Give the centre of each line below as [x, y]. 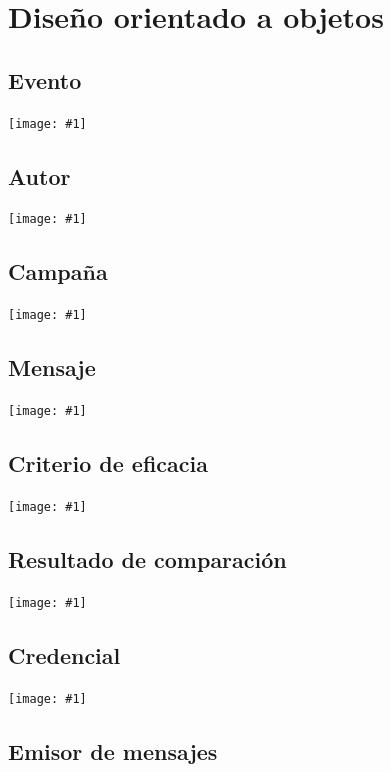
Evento [45, 79]
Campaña [58, 271]
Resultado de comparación [147, 559]
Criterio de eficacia [108, 463]
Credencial [64, 654]
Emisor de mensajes [113, 750]
